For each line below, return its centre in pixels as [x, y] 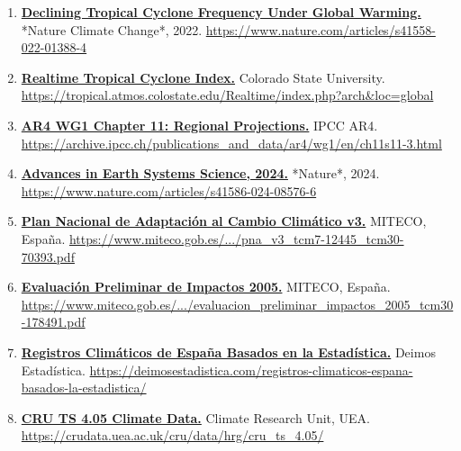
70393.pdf [48, 256]
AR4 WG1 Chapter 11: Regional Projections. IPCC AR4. [199, 125]
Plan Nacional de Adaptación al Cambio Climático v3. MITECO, [224, 221]
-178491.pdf [53, 322]
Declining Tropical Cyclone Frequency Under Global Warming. [221, 12]
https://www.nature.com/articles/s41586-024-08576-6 [169, 190]
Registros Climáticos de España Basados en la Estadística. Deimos [228, 352]
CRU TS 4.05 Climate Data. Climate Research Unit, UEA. [195, 417]
